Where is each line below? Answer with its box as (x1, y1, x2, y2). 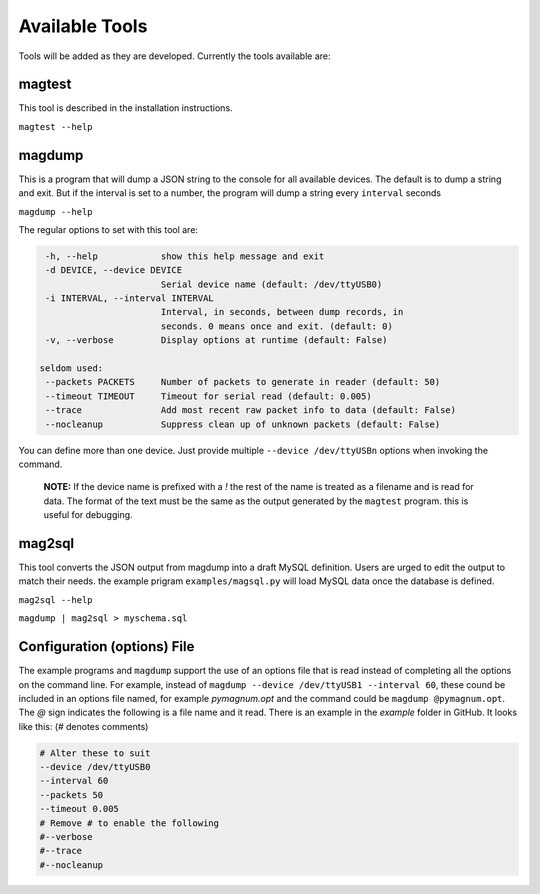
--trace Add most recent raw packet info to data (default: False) (45, 405, 457, 416)
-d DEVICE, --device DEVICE (45, 265, 183, 276)
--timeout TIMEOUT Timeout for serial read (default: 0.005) (45, 390, 372, 402)
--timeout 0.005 (39, 803, 120, 815)
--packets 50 (39, 789, 104, 800)
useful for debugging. (43, 509, 134, 521)
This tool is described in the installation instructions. (18, 102, 234, 114)
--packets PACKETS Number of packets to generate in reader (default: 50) (45, 376, 441, 388)
